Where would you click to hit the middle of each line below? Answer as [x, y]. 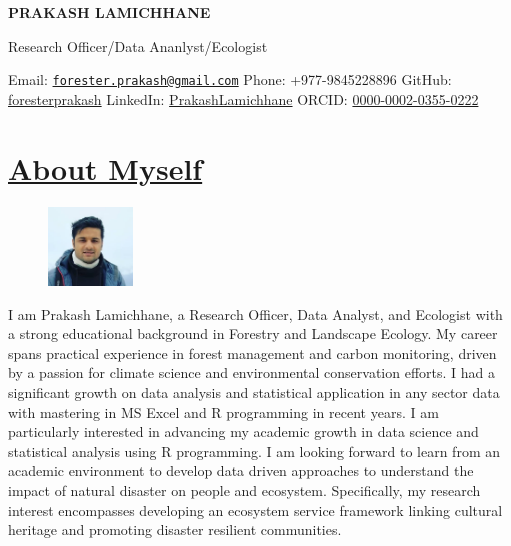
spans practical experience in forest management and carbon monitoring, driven [252, 352]
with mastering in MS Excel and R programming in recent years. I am [223, 411]
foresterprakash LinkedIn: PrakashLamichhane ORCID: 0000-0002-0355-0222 [243, 98]
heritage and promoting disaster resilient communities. [175, 529]
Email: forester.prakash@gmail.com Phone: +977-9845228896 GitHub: [230, 79]
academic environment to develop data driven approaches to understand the [241, 470]
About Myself [105, 167]
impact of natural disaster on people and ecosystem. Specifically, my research [244, 489]
